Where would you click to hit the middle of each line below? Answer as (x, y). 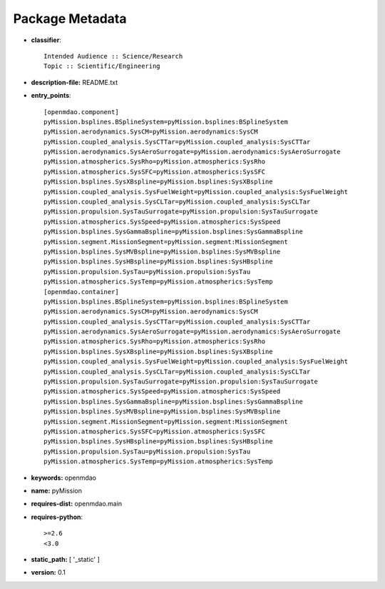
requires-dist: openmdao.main (77, 504)
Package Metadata (70, 19)
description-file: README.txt (74, 82)
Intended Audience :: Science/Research (113, 56)
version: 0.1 (48, 573)
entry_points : (51, 96)
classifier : (46, 40)
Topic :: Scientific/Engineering (102, 66)
